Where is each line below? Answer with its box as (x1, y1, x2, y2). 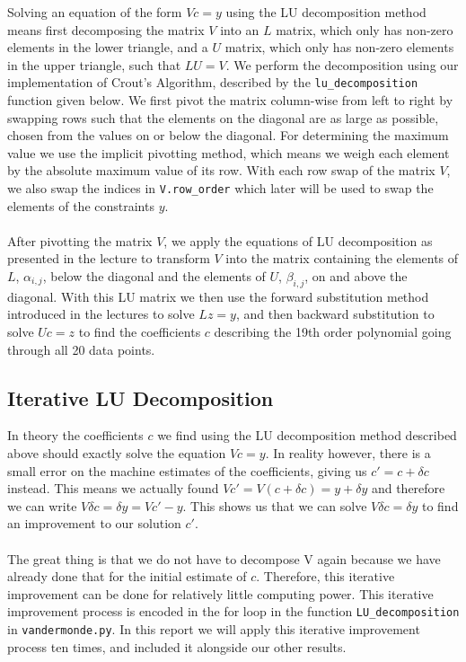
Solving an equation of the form (7, 3, 182, 21)
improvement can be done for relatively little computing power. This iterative (7, 584, 434, 603)
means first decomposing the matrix (7, 20, 205, 39)
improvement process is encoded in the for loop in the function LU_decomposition (7, 602, 460, 621)
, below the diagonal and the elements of (42, 267, 266, 286)
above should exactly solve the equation (7, 444, 226, 462)
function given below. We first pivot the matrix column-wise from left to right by (7, 91, 453, 110)
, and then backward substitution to (235, 305, 435, 323)
